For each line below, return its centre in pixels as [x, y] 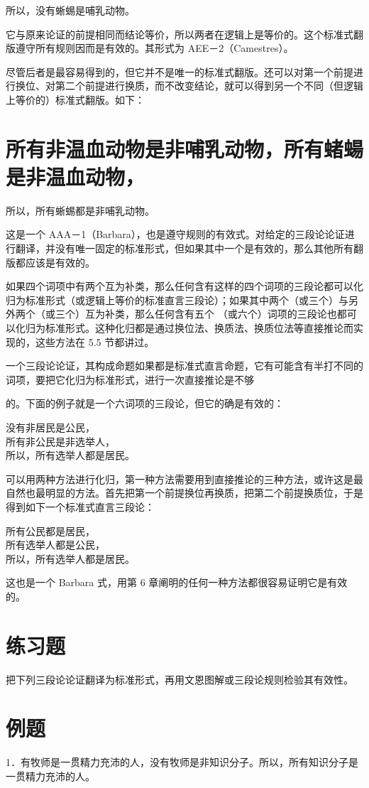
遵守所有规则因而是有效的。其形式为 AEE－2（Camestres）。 [154, 48]
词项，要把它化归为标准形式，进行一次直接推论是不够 [130, 379]
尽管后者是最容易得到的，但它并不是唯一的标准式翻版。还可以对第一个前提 [180, 71]
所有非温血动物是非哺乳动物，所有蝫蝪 [185, 148]
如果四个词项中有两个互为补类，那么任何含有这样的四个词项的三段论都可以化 [184, 286]
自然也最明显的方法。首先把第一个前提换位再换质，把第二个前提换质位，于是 [184, 493]
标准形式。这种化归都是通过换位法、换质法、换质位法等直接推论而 [199, 328]
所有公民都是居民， [50, 530]
